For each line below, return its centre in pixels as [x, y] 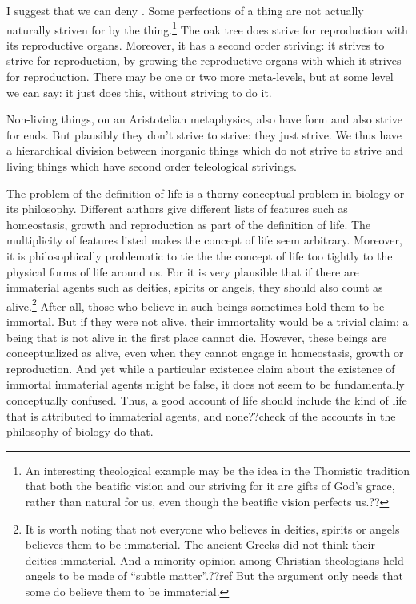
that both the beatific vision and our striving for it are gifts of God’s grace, [210, 486]
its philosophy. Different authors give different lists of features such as [177, 209]
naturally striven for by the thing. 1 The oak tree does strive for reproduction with [207, 28]
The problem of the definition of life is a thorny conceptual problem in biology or [206, 193]
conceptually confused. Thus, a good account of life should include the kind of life [207, 399]
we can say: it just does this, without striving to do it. [139, 92]
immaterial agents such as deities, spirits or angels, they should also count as [195, 287]
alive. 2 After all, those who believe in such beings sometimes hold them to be [196, 304]
